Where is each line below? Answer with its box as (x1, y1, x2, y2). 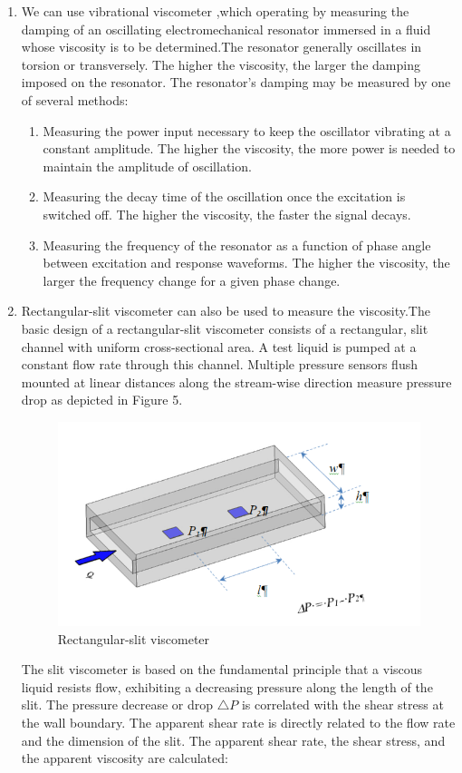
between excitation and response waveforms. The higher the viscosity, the (43, 253, 450, 272)
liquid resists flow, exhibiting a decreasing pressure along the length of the (21, 677, 433, 696)
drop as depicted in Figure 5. (21, 390, 183, 409)
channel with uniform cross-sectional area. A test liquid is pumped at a (21, 337, 417, 356)
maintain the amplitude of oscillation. (43, 156, 252, 175)
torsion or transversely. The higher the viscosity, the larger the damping (21, 54, 420, 73)
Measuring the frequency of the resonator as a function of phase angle (43, 235, 431, 254)
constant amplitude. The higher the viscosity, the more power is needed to (43, 139, 456, 158)
